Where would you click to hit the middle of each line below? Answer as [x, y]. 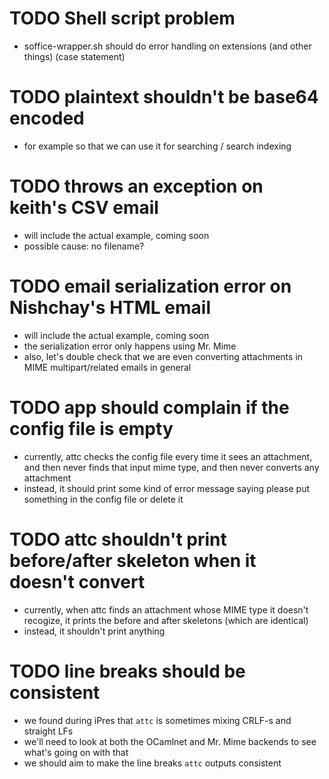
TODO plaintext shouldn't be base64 [164, 97]
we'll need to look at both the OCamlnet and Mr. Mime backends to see [170, 741]
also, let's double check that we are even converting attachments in [163, 356]
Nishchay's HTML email [110, 308]
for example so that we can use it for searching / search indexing [157, 146]
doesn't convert [77, 581]
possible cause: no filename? [84, 246]
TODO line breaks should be [127, 671]
